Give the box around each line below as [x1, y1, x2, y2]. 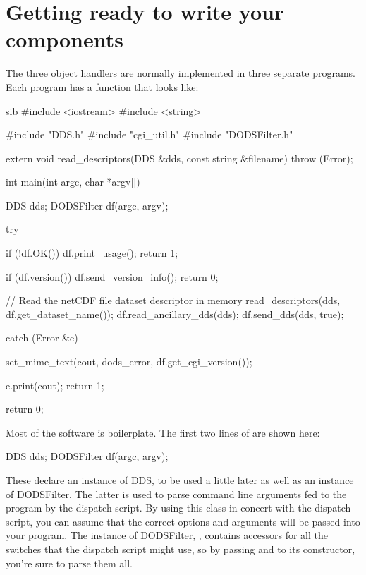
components [6, 25, 123, 54]
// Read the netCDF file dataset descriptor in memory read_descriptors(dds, [6, 293, 341, 308]
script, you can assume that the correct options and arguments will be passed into [6, 514, 360, 528]
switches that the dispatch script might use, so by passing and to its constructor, [6, 541, 355, 556]
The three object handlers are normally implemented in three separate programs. [6, 66, 355, 80]
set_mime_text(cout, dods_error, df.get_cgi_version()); [6, 354, 252, 369]
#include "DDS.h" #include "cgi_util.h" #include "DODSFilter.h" [6, 127, 293, 142]
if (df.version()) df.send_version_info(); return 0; [6, 269, 219, 284]
